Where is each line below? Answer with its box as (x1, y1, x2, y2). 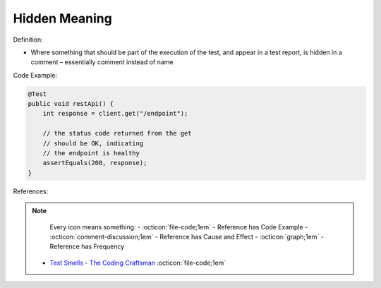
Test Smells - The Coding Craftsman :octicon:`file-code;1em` (49, 258, 226, 267)
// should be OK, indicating (42, 139, 144, 148)
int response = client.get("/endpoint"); (42, 109, 188, 118)
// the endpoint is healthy (42, 149, 140, 157)
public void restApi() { (28, 100, 114, 108)
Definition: (13, 35, 44, 44)
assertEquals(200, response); (42, 159, 147, 167)
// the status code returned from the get (42, 129, 192, 138)
